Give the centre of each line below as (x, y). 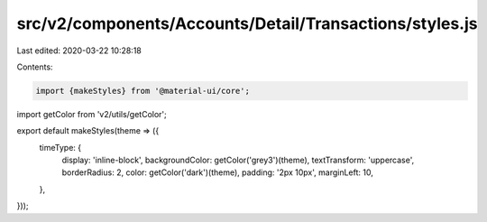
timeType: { (60, 147)
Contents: (35, 67)
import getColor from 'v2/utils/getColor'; (92, 114)
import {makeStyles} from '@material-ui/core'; (142, 91)
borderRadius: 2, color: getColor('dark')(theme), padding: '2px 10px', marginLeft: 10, (217, 172)
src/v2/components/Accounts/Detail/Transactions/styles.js (247, 23)
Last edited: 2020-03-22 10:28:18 (79, 51)
